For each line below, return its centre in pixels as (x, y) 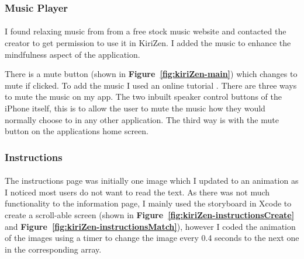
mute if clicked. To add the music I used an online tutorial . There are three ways (151, 85)
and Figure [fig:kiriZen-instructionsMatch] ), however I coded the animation (150, 226)
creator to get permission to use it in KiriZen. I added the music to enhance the (148, 43)
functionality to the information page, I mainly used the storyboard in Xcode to (148, 203)
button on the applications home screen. (77, 131)
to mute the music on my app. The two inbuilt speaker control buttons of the (143, 97)
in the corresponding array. (53, 249)
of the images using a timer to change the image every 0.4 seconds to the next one (152, 238)
